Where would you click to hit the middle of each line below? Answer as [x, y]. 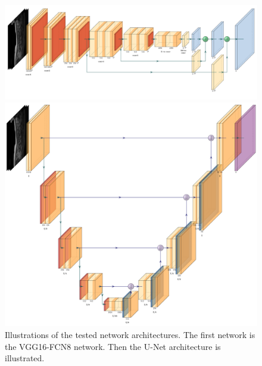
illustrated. [25, 358]
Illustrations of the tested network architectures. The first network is [130, 334]
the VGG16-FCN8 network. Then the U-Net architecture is [113, 346]
